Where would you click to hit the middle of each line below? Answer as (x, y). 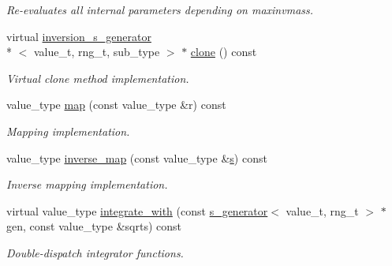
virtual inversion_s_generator (79, 36)
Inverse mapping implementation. (87, 184)
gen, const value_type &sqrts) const (94, 226)
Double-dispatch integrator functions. (95, 252)
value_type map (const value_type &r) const (116, 105)
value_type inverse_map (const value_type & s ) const (137, 157)
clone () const (224, 52)
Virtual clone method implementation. (98, 78)
